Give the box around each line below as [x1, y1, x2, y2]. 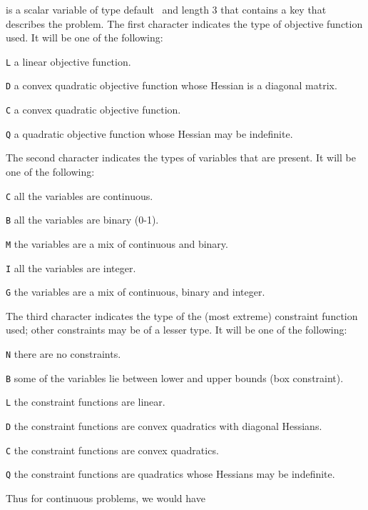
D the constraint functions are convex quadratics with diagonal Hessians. [6, 419, 322, 434]
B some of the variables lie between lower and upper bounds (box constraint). [6, 370, 344, 385]
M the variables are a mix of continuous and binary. [6, 236, 228, 251]
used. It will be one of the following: [6, 30, 163, 45]
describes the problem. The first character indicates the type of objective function [6, 16, 363, 31]
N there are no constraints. [6, 346, 121, 361]
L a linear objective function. [6, 54, 131, 69]
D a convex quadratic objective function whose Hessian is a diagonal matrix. [6, 78, 337, 93]
